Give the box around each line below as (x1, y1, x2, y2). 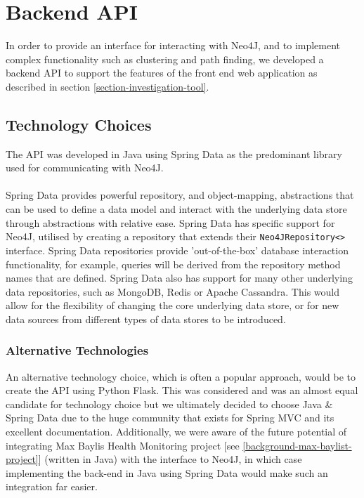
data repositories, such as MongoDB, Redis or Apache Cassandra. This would (6, 284, 340, 299)
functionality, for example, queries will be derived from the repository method (6, 256, 341, 271)
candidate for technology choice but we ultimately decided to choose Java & (6, 396, 333, 411)
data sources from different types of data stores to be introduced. (6, 311, 286, 326)
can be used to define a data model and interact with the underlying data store (6, 202, 347, 216)
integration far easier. (6, 479, 98, 494)
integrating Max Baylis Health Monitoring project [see (6, 438, 240, 452)
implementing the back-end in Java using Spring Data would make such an (6, 465, 328, 480)
